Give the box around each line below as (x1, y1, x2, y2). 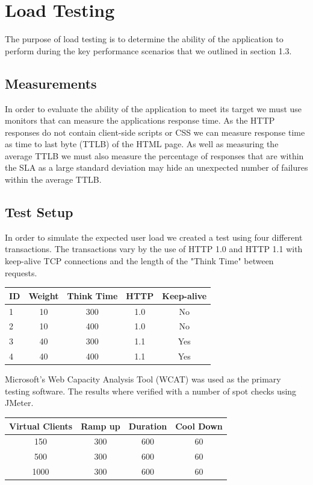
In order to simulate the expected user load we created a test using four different (5, 230, 303, 243)
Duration (128, 419, 167, 432)
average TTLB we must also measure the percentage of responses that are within (5, 149, 304, 162)
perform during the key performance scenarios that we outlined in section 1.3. (5, 44, 292, 57)
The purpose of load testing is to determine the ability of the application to (5, 33, 284, 45)
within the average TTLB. (5, 173, 102, 186)
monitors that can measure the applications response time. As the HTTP (5, 114, 275, 127)
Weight (28, 289, 59, 302)
